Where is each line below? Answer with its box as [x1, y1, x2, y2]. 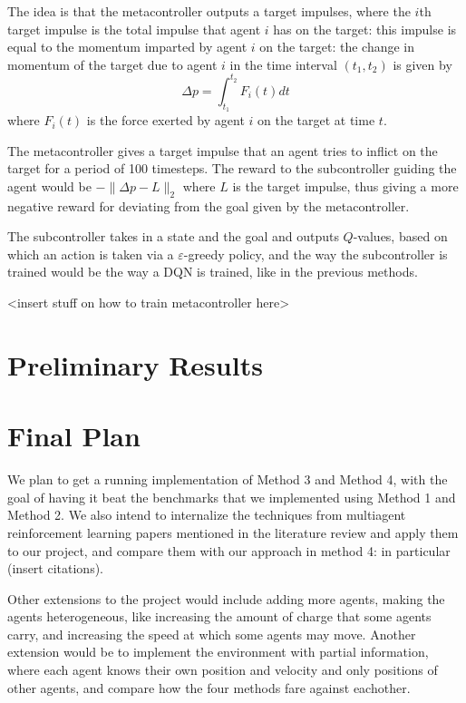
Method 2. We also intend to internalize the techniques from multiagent [7, 505, 406, 524]
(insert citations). [7, 559, 103, 578]
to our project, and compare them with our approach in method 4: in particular [7, 541, 451, 560]
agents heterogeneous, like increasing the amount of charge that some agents [7, 607, 432, 626]
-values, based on [353, 227, 448, 246]
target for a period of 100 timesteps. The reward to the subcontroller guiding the [7, 159, 457, 178]
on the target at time [257, 111, 375, 130]
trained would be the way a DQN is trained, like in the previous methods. [7, 262, 418, 281]
